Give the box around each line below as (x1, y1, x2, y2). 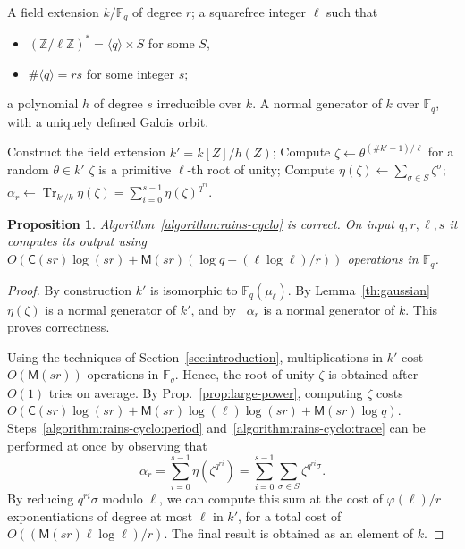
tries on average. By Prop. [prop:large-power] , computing (48, 383, 363, 401)
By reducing (7, 489, 74, 508)
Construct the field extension (7, 142, 166, 161)
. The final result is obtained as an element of (164, 524, 414, 543)
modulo (102, 489, 143, 508)
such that (326, 3, 378, 21)
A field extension (7, 3, 99, 21)
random (7, 160, 49, 179)
